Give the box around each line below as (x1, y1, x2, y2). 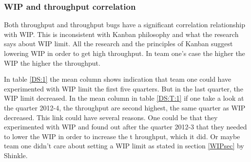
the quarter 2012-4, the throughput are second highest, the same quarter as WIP (4, 102, 246, 112)
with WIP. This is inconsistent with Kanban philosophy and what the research (4, 29, 239, 39)
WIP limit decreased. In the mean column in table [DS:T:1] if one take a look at (4, 93, 244, 103)
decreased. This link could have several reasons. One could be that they (4, 112, 218, 122)
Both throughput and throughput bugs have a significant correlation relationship (4, 19, 245, 30)
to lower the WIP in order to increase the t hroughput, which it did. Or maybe (4, 131, 240, 141)
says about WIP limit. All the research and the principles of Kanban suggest (4, 38, 233, 49)
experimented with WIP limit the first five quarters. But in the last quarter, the (4, 83, 243, 93)
